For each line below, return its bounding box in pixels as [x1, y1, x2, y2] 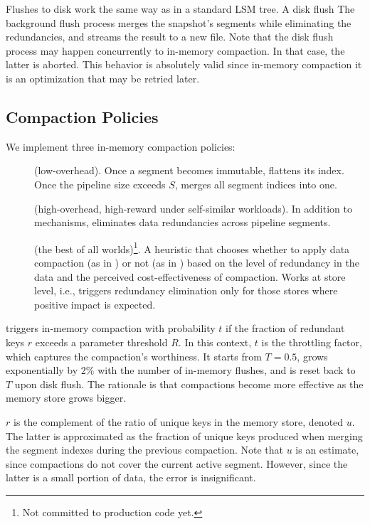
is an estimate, [295, 442, 359, 457]
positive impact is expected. [34, 296, 156, 311]
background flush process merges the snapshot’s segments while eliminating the [6, 15, 351, 30]
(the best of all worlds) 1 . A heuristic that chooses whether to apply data [34, 239, 350, 256]
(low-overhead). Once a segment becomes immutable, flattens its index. [34, 163, 344, 178]
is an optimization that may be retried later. [6, 70, 200, 85]
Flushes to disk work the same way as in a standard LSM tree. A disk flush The [6, 1, 355, 16]
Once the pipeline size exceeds [34, 176, 166, 191]
